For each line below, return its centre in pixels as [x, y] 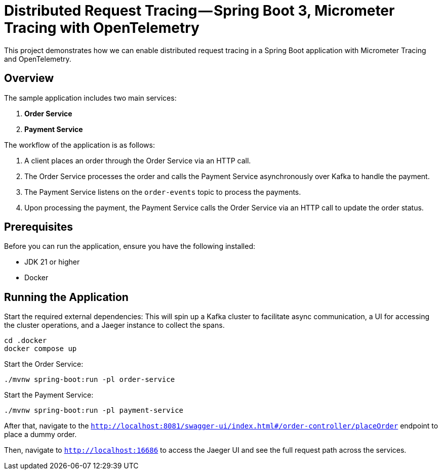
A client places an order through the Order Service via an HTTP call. [138, 160]
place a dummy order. [41, 435]
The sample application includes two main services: [90, 98]
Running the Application [66, 297]
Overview [29, 78]
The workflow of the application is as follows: [79, 145]
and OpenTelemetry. [38, 59]
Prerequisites [38, 227]
